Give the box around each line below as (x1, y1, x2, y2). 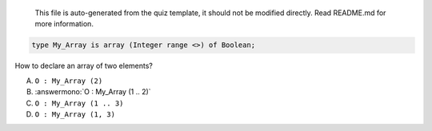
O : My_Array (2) (34, 76, 103, 85)
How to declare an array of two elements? (14, 61, 154, 71)
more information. (34, 19, 94, 29)
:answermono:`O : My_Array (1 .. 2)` (34, 87, 151, 97)
